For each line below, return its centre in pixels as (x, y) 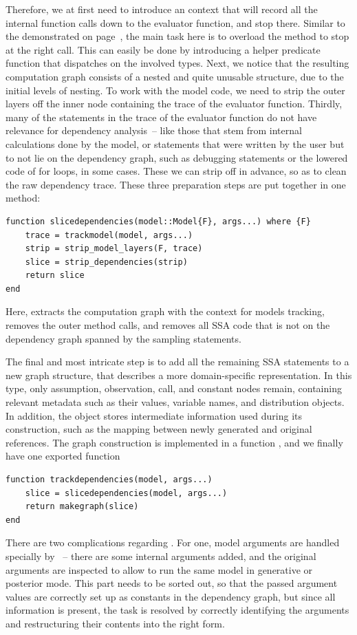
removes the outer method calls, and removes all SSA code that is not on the (168, 325)
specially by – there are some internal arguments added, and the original (161, 556)
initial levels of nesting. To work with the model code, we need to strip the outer (175, 90)
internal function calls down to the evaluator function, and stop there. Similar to (175, 22)
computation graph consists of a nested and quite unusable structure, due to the (175, 76)
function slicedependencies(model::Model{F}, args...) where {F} (158, 221)
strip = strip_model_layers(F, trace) (114, 249)
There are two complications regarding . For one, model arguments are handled (173, 542)
